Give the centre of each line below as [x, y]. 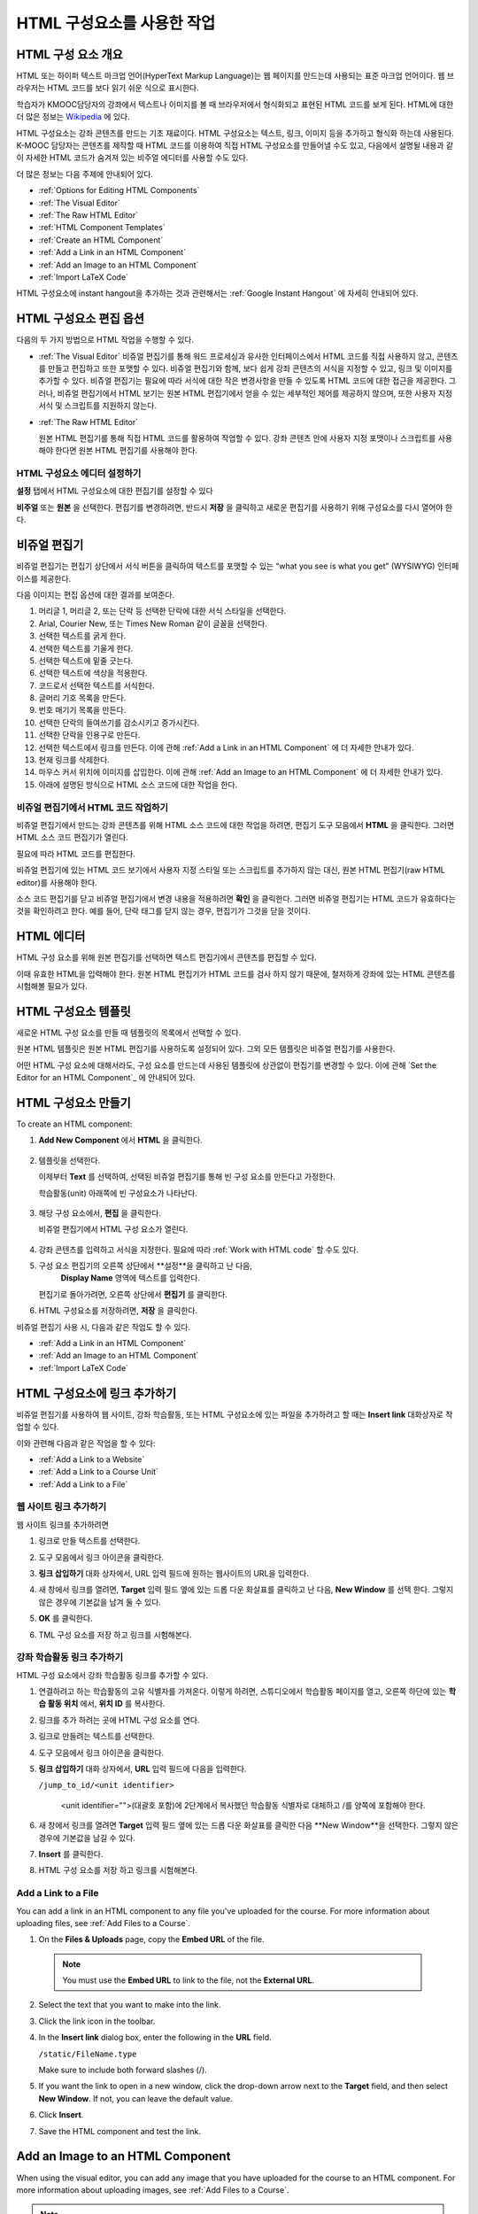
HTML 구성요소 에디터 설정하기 [79, 474]
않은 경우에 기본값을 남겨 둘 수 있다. [100, 1602]
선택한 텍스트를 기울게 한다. [86, 648]
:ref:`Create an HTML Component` [101, 240]
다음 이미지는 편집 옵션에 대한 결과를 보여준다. [96, 594]
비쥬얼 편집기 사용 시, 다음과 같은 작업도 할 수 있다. [103, 1327]
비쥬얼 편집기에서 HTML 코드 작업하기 [92, 808]
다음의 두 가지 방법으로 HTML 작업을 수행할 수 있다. [105, 340]
